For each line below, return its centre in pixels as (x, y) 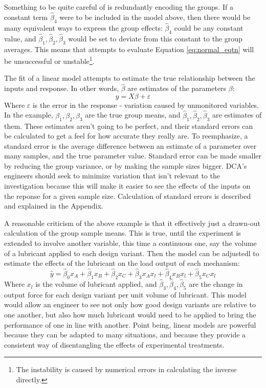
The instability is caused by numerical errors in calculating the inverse (126, 369)
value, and (20, 38)
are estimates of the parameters (177, 88)
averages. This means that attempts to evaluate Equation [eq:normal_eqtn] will (129, 49)
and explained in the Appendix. (54, 206)
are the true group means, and (133, 115)
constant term (26, 17)
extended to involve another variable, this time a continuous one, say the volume (130, 243)
